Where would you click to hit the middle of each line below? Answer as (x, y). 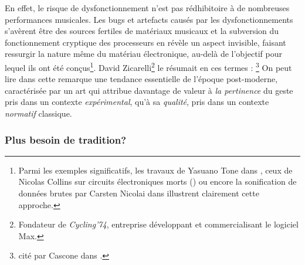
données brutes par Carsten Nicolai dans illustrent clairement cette (139, 193)
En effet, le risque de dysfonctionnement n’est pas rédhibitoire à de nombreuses (147, 8)
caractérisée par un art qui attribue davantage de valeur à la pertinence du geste (149, 90)
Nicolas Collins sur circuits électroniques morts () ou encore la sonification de (157, 181)
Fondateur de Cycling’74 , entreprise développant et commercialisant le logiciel (158, 224)
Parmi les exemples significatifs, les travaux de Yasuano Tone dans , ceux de (155, 170)
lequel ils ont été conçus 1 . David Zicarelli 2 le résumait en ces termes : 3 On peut (148, 66)
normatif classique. (38, 113)
